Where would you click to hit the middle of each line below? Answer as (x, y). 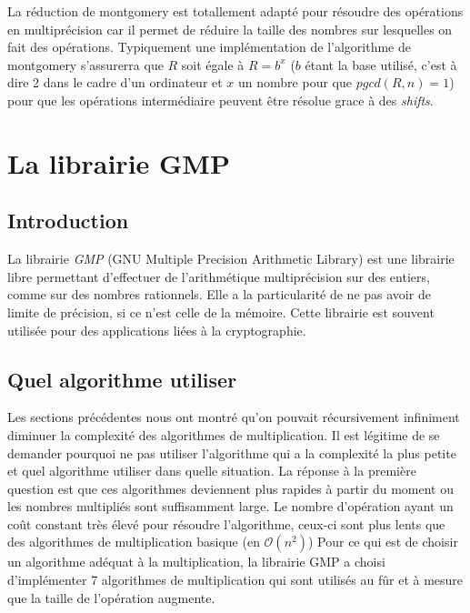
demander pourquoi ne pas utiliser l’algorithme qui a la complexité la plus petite (232, 452)
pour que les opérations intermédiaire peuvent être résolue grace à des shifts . (220, 100)
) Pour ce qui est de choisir (383, 542)
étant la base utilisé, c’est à (381, 64)
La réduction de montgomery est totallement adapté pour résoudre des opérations (235, 11)
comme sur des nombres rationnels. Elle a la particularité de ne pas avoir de (219, 294)
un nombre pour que (295, 82)
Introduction (68, 221)
